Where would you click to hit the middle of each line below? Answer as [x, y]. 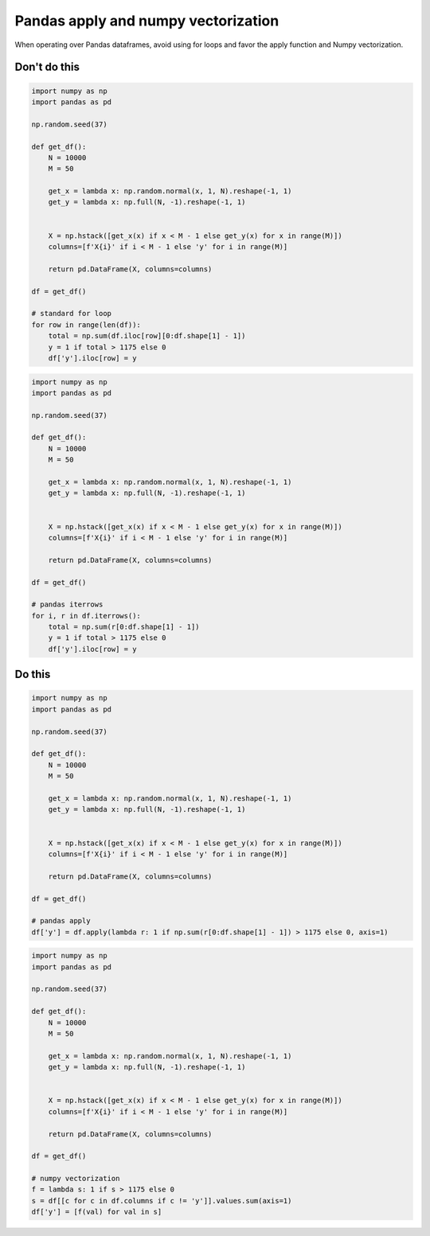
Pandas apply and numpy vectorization [147, 21]
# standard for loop [71, 314]
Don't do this [47, 67]
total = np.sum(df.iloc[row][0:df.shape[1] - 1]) [147, 336]
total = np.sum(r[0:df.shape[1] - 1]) [124, 627]
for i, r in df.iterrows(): [86, 616]
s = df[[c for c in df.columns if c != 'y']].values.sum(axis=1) [162, 1201]
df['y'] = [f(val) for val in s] [97, 1212]
